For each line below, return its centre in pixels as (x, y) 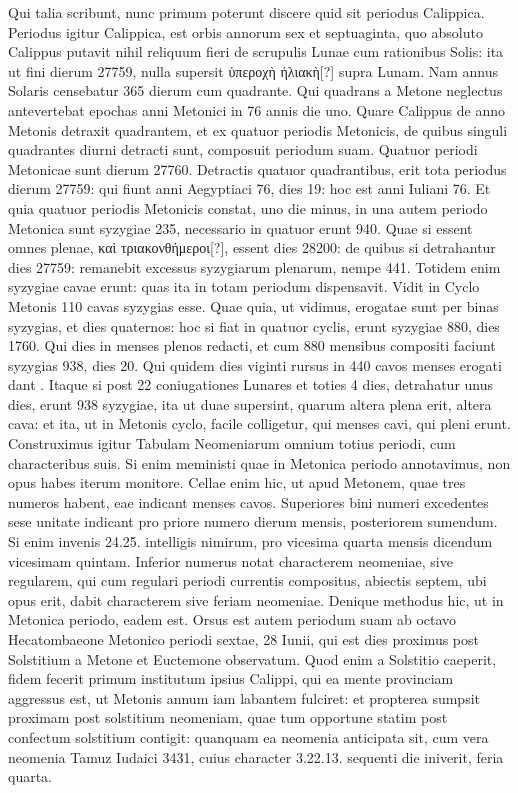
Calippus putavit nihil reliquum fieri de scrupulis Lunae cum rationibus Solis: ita (256, 51)
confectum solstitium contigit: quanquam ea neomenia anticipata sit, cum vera (248, 736)
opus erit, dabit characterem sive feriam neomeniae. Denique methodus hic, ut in (256, 599)
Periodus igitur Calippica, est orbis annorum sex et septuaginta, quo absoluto (245, 31)
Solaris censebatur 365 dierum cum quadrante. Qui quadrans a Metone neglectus (255, 90)
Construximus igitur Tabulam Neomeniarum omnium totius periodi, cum (232, 443)
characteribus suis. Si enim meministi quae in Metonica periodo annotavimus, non (259, 462)
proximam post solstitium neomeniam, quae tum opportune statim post (228, 717)
